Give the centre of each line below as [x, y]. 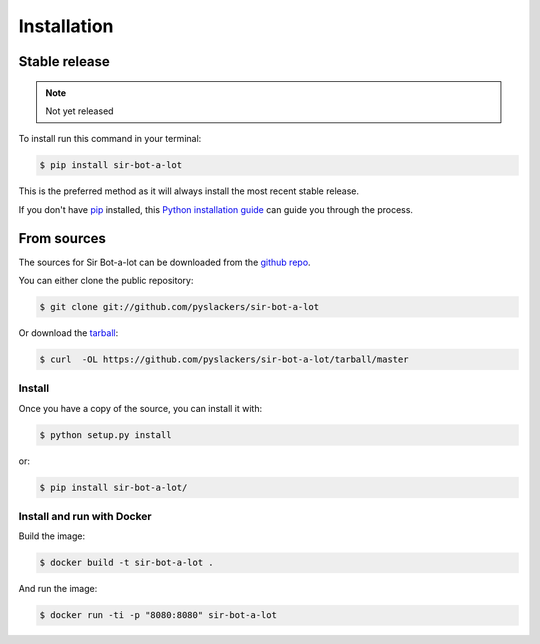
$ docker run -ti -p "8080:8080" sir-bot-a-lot [158, 615]
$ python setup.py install [105, 434]
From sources [62, 238]
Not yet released [79, 111]
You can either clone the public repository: [106, 280]
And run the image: [58, 589]
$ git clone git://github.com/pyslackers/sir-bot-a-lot [179, 306]
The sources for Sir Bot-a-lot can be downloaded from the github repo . [164, 262]
